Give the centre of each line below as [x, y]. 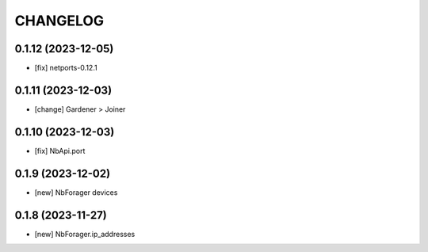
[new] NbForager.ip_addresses [85, 234]
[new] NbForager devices [76, 192]
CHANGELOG [59, 21]
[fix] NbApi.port [60, 151]
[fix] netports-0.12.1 [66, 68]
